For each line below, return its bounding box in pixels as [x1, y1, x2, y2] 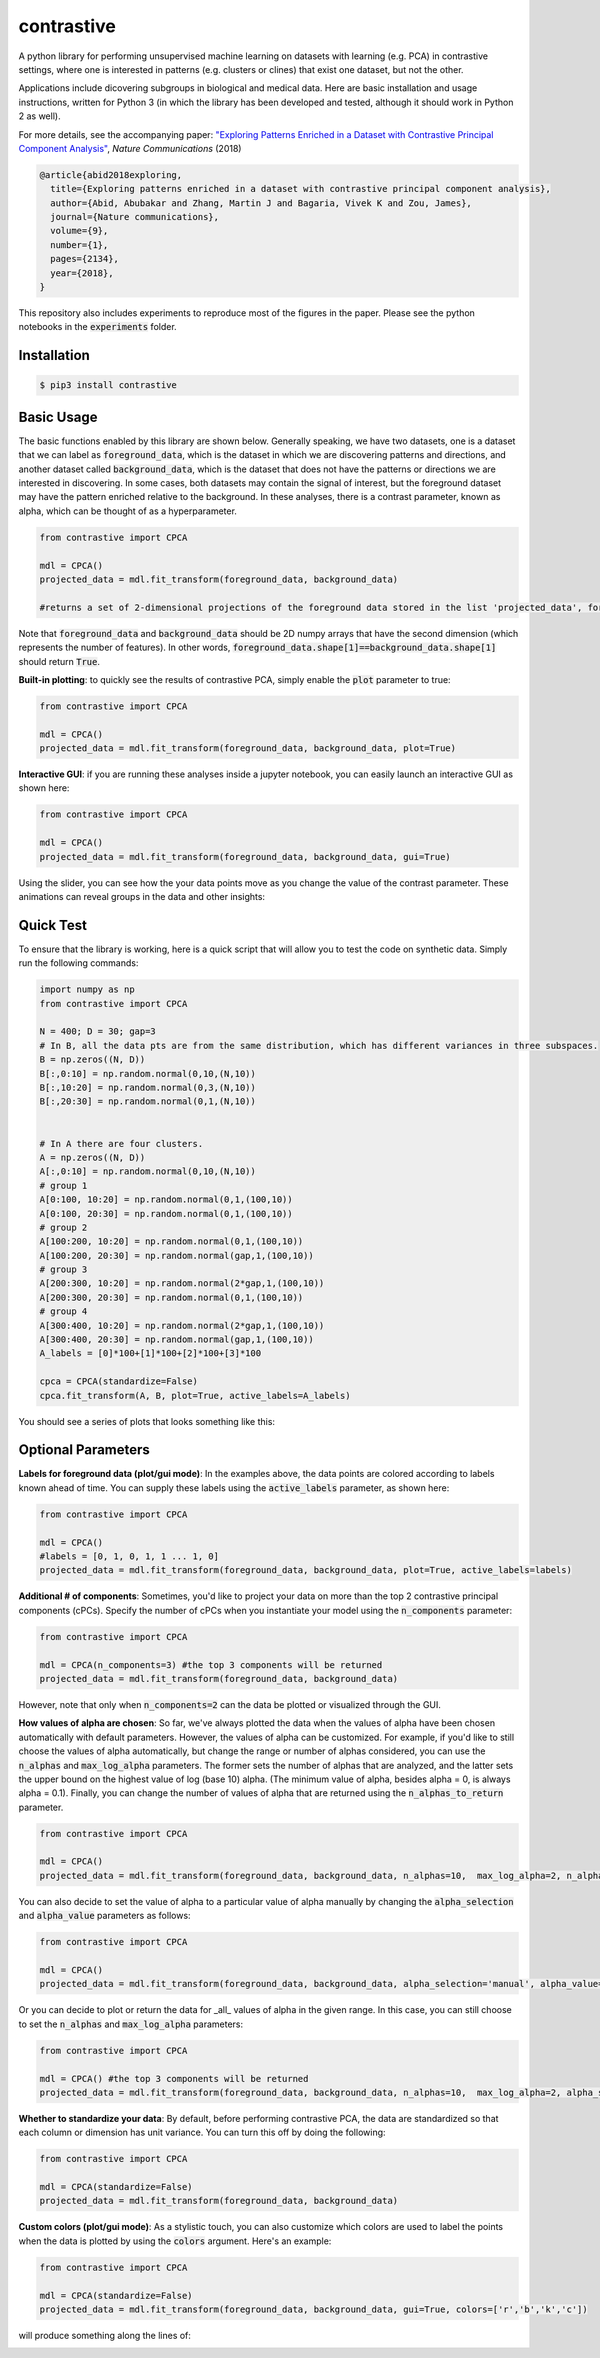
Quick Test [18, 916, 87, 934]
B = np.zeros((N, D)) [39, 1054, 146, 1065]
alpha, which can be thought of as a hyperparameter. [18, 505, 237, 517]
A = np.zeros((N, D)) [39, 1151, 146, 1163]
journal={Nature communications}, [50, 211, 220, 223]
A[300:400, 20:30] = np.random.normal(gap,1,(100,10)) [39, 1334, 314, 1345]
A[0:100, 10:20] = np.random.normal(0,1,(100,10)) [39, 1194, 294, 1205]
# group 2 [39, 1221, 88, 1233]
